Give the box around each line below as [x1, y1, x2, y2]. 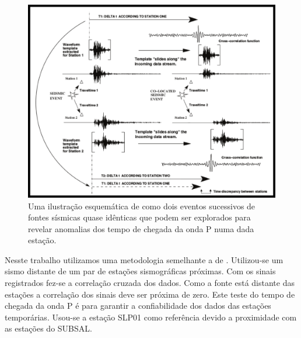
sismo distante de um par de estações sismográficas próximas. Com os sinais [5, 265, 276, 277]
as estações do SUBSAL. [5, 322, 92, 334]
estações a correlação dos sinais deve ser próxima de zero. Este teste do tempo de [5, 288, 295, 300]
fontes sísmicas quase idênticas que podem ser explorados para [28, 211, 251, 223]
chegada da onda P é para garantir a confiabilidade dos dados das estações [5, 299, 271, 312]
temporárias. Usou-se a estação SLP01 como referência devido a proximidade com [5, 311, 297, 323]
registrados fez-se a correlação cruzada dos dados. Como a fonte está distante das [5, 277, 295, 289]
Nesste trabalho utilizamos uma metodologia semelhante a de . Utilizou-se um [5, 253, 283, 265]
